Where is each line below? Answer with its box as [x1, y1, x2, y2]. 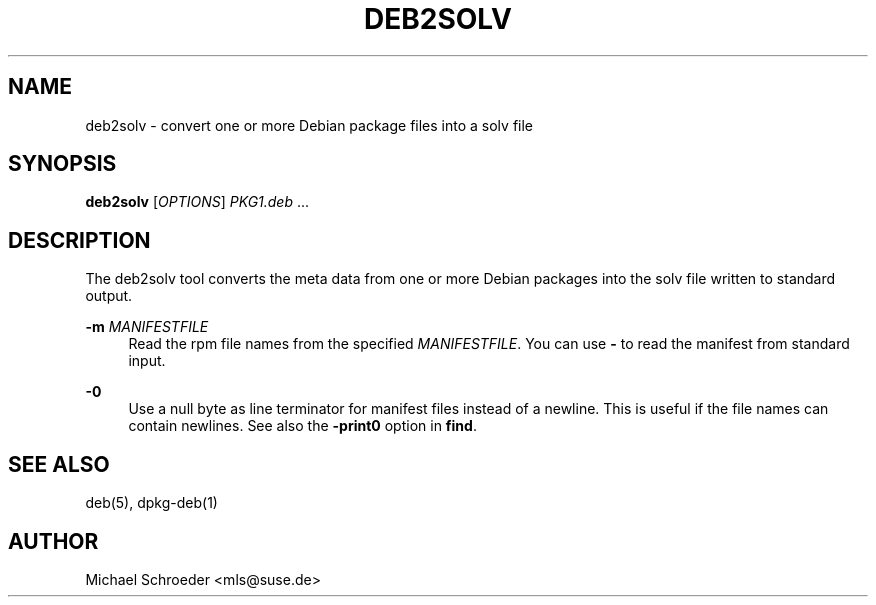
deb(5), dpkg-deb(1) [85, 494, 218, 512]
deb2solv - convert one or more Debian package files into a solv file [85, 116, 534, 134]
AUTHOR [8, 528, 99, 554]
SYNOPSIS [8, 151, 117, 177]
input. [128, 352, 166, 370]
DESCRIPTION [8, 227, 151, 253]
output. [85, 287, 133, 305]
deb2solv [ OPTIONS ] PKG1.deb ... [85, 193, 310, 211]
